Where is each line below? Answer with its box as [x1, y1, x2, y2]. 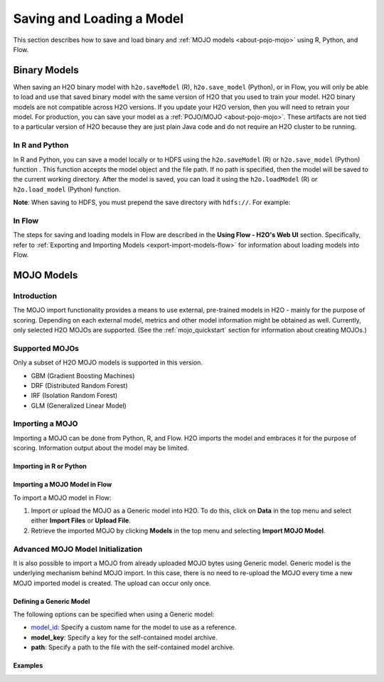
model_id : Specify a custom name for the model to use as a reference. [31, 623, 238, 631]
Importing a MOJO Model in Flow [13, 481, 112, 489]
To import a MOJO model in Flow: [13, 493, 112, 502]
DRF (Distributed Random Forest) [31, 381, 128, 389]
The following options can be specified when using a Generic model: [13, 610, 215, 619]
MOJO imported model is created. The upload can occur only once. [13, 579, 211, 587]
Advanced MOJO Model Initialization [13, 544, 143, 554]
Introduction [13, 290, 57, 300]
